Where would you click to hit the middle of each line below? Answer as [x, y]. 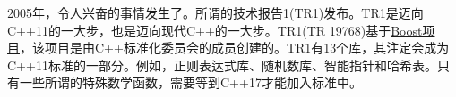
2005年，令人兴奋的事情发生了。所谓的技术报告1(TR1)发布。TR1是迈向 [215, 12]
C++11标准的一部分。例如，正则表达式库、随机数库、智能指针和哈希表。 [222, 65]
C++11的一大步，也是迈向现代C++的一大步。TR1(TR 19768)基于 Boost [215, 30]
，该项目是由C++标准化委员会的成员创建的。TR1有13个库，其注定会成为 [235, 48]
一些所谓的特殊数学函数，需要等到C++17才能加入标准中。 [190, 82]
